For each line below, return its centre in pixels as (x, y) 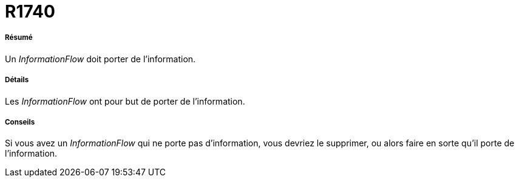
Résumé (19, 38)
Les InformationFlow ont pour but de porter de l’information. (125, 101)
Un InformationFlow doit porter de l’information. (100, 59)
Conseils (20, 122)
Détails (17, 80)
